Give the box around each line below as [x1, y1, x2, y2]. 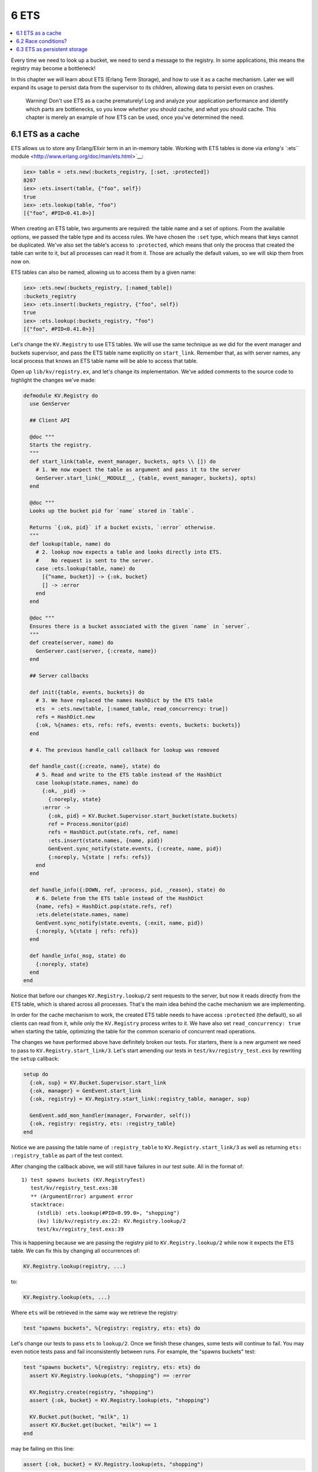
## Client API [29, 417, 71, 423]
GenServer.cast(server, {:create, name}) [35, 648, 157, 654]
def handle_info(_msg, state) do [29, 953, 126, 959]
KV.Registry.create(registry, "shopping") [29, 1388, 154, 1395]
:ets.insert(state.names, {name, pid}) [48, 837, 163, 844]
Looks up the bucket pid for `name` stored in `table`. [29, 508, 194, 515]
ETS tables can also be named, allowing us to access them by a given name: [11, 268, 197, 276]
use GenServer [29, 400, 71, 407]
